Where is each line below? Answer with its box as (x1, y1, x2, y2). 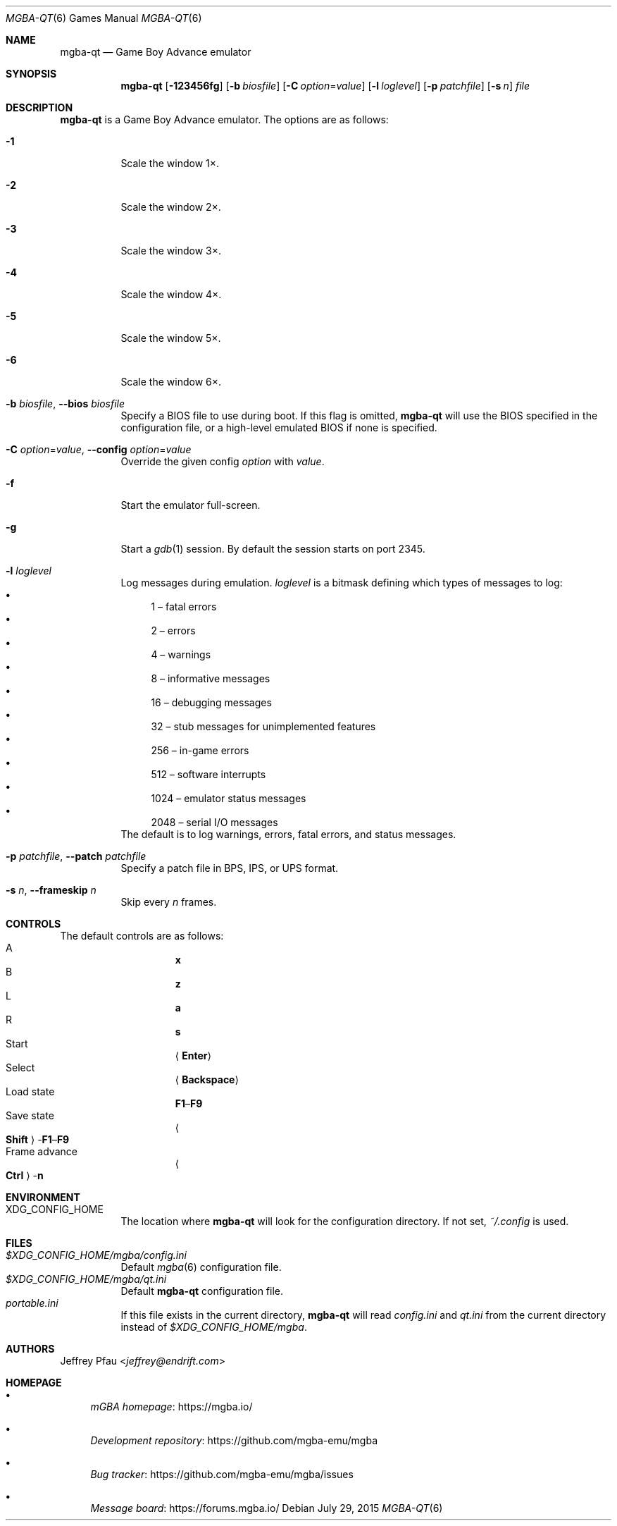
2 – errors (151, 624, 196, 636)
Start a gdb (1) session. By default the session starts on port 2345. (120, 543, 425, 555)
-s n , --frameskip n (6, 884, 96, 896)
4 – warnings (151, 648, 211, 660)
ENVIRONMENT (6, 1191, 80, 1203)
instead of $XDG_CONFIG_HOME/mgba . (120, 1321, 307, 1333)
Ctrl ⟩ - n (6, 1169, 44, 1181)
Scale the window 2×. (120, 201, 221, 213)
